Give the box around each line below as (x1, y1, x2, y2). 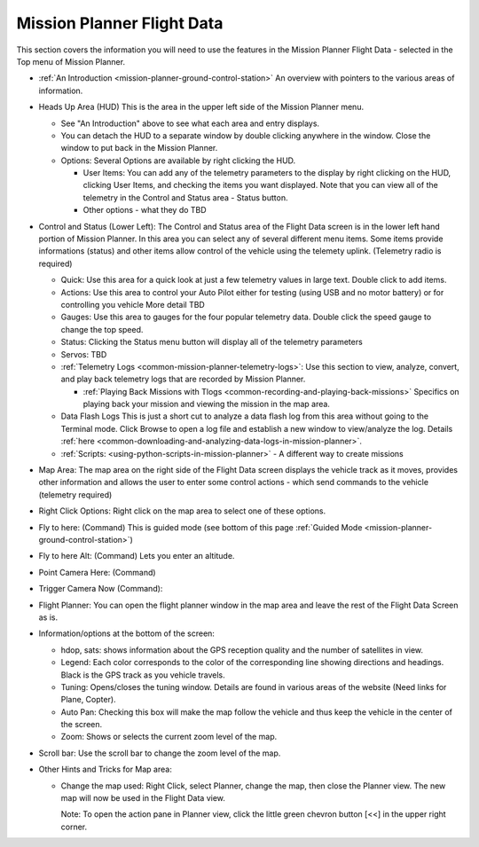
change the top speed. (60, 324, 144, 334)
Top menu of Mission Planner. (16, 56, 126, 67)
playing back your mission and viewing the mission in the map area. (82, 399, 330, 410)
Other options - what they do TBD (82, 205, 208, 216)
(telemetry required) (38, 489, 113, 500)
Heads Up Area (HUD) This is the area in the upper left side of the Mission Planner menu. (38, 102, 364, 113)
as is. (38, 612, 59, 623)
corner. (60, 821, 88, 832)
